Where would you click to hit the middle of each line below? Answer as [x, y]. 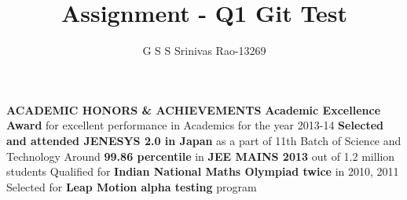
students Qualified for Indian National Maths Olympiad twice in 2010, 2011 [203, 171]
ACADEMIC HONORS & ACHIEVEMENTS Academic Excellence [194, 109]
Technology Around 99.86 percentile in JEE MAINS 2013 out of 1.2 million [201, 156]
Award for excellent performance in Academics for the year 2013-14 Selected [195, 125]
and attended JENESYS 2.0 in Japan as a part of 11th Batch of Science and [204, 140]
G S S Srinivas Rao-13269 [204, 51]
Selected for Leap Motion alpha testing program [132, 186]
